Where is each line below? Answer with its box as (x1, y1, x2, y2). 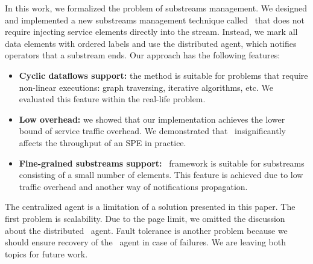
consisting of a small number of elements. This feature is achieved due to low (19, 168, 303, 181)
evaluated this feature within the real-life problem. (19, 93, 206, 105)
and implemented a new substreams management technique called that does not (5, 13, 305, 26)
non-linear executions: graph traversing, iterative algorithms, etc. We (19, 81, 274, 93)
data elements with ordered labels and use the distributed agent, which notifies (5, 37, 297, 49)
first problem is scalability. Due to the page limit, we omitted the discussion (5, 212, 285, 224)
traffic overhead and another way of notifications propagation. (19, 180, 248, 192)
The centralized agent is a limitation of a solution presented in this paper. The (5, 200, 296, 213)
